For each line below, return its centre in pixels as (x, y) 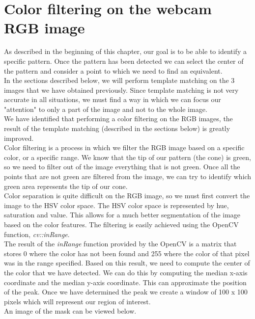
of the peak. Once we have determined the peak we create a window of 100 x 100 (126, 292)
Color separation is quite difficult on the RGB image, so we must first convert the (127, 196)
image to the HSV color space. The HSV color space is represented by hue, (116, 205)
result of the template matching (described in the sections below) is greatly (117, 128)
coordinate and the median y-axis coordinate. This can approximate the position (125, 282)
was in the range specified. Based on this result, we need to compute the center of (127, 263)
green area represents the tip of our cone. (66, 186)
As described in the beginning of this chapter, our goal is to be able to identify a (125, 51)
